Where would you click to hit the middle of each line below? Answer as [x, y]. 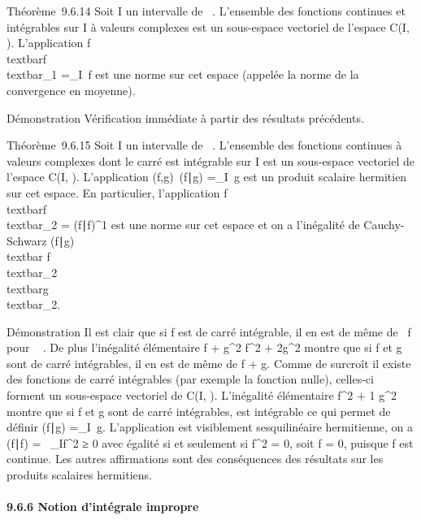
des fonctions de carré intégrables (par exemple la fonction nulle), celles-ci [190, 379]
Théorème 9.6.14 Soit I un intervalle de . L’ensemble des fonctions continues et [206, 11]
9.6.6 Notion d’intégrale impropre [103, 507]
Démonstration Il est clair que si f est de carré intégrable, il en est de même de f [209, 331]
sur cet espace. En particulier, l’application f [117, 192]
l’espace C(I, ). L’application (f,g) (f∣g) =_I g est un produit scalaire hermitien [207, 177]
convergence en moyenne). [71, 90]
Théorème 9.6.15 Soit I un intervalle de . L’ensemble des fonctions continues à [204, 145]
